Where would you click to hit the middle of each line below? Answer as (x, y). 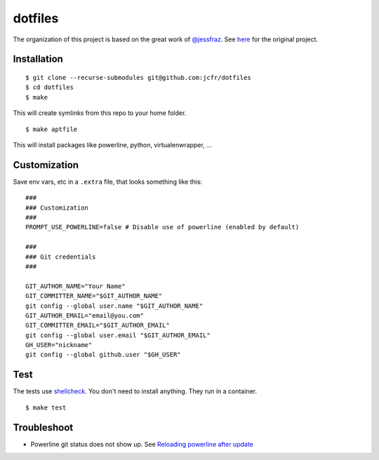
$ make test (46, 407)
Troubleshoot (43, 427)
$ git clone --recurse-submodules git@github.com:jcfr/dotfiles (139, 77)
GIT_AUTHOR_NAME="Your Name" (75, 286)
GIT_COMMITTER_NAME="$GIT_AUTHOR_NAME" (94, 296)
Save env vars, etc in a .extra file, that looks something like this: (108, 182)
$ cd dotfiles (49, 87)
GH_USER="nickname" (59, 345)
